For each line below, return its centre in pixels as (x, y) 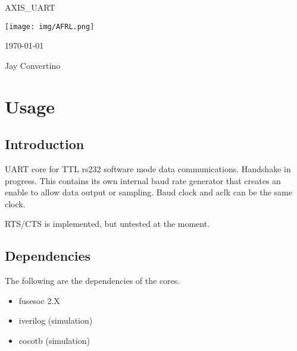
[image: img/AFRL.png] (50, 26)
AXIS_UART (30, 7)
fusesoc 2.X (39, 300)
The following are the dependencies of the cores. (93, 281)
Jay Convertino (33, 65)
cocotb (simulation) (54, 340)
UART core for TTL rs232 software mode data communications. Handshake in (148, 169)
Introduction (45, 144)
